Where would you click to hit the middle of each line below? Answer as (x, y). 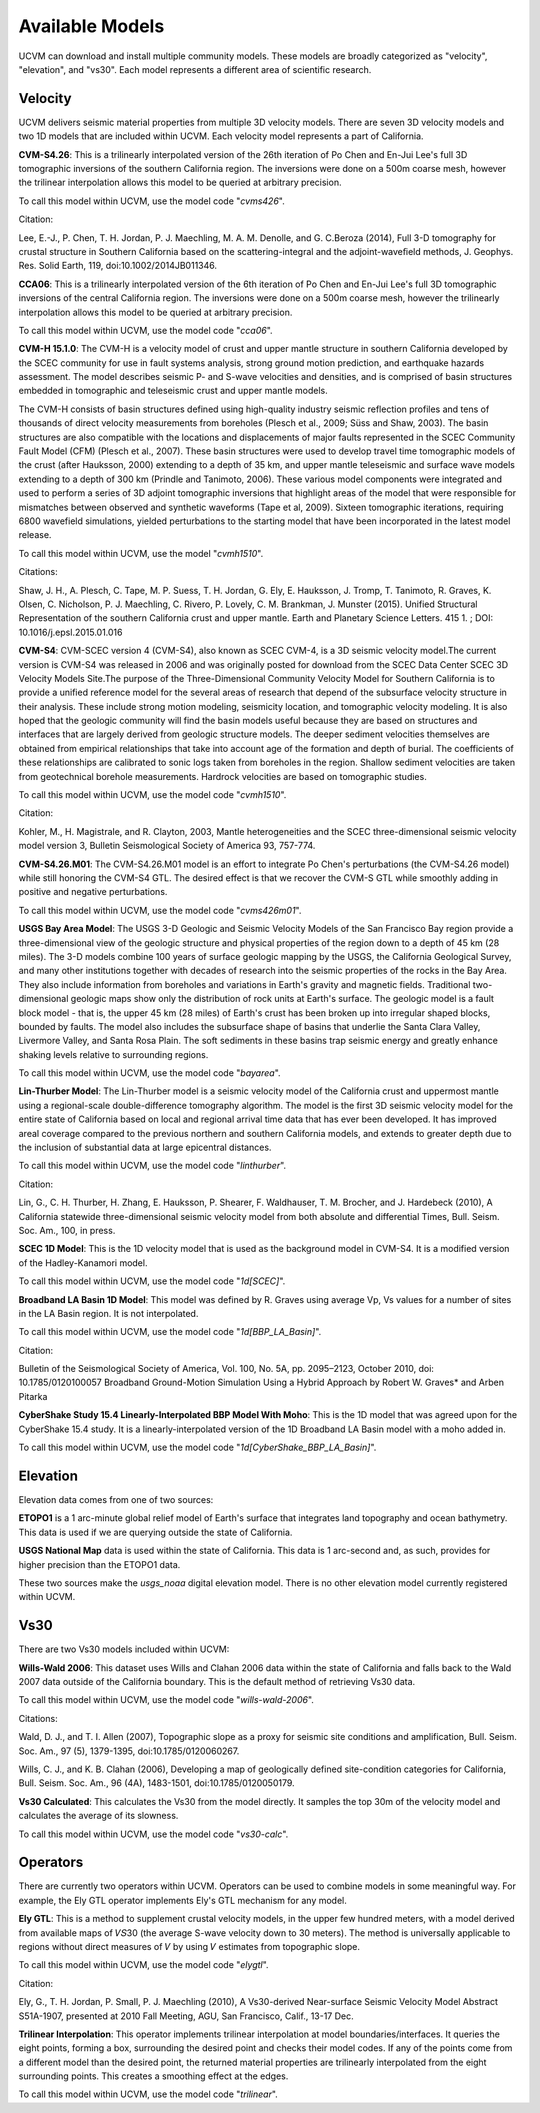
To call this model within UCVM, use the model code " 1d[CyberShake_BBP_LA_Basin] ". (197, 1447)
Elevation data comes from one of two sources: (116, 1499)
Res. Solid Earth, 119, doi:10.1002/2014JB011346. (118, 266)
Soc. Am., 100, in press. (67, 1230)
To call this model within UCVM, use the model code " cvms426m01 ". (160, 910)
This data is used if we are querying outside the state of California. (155, 1532)
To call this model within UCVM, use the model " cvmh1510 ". (141, 553)
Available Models (91, 26)
